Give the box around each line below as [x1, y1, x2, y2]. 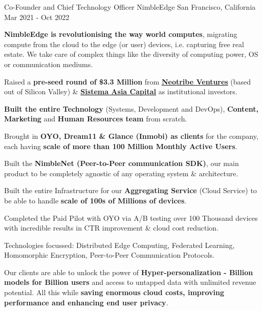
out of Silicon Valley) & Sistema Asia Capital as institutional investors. [4, 86, 237, 97]
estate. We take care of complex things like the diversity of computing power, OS [4, 49, 258, 59]
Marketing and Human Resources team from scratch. [4, 113, 187, 124]
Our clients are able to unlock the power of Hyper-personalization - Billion [4, 266, 253, 277]
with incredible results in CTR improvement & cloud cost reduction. [4, 222, 219, 233]
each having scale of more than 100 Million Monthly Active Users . [4, 140, 237, 151]
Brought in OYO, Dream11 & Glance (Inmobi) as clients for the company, [4, 130, 258, 141]
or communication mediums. [4, 58, 93, 69]
